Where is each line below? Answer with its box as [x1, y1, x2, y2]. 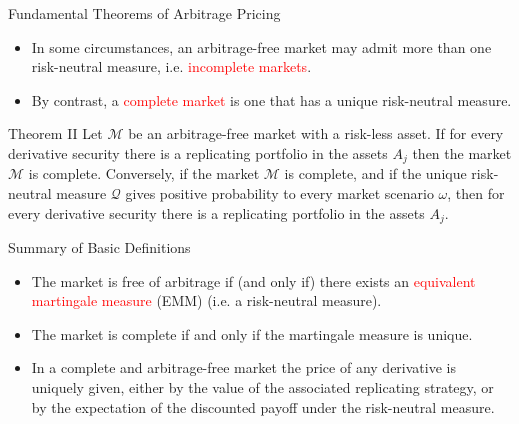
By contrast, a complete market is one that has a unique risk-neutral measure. [31, 89, 512, 110]
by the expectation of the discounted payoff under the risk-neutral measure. [31, 396, 495, 417]
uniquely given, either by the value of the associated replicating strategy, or [31, 377, 494, 398]
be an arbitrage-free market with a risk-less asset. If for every [128, 123, 504, 144]
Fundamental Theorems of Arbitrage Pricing [8, 3, 281, 23]
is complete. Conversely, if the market [28, 163, 260, 184]
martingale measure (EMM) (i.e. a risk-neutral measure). [31, 290, 382, 311]
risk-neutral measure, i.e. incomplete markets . [31, 56, 312, 77]
